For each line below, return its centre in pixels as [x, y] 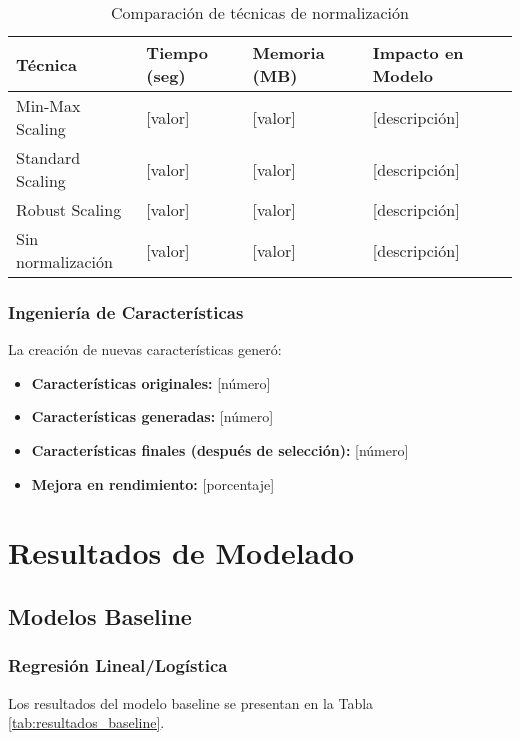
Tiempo [177, 52]
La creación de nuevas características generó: [145, 349]
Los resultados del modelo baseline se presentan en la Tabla [191, 702]
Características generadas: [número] [152, 416]
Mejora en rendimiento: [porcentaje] [153, 483]
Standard [48, 157]
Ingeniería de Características [126, 311]
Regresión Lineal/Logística [118, 665]
